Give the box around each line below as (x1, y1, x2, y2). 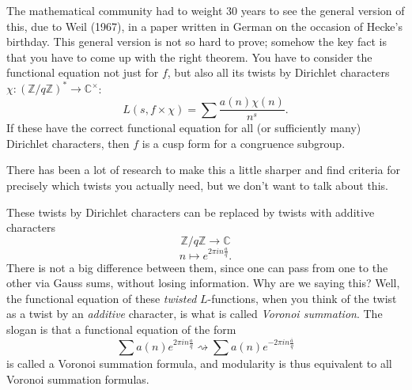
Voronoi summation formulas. (6, 370, 149, 387)
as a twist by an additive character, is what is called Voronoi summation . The (6, 305, 383, 322)
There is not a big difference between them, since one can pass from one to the (6, 259, 388, 275)
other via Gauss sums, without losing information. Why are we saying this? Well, (6, 275, 400, 291)
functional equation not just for (6, 64, 159, 81)
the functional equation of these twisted (6, 290, 197, 306)
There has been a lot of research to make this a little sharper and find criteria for (6, 161, 400, 178)
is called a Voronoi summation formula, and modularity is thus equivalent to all (6, 355, 392, 372)
